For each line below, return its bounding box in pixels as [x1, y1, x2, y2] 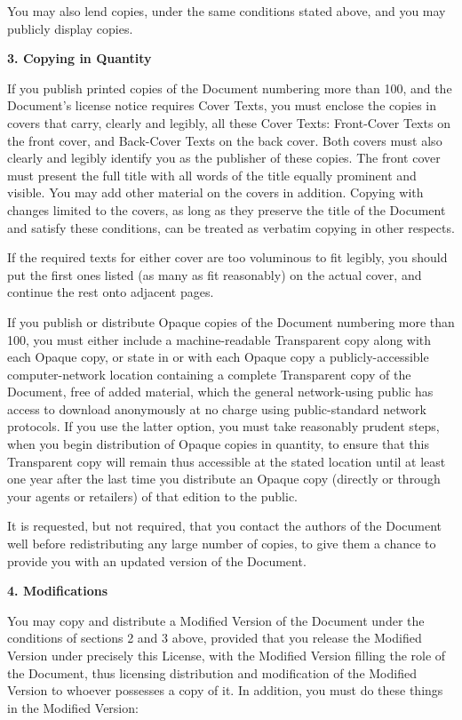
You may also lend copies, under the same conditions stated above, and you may [7, 2, 446, 20]
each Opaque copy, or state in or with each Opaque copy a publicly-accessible [7, 348, 429, 366]
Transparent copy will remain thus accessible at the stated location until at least [7, 452, 446, 470]
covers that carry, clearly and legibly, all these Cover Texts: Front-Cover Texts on [7, 113, 450, 132]
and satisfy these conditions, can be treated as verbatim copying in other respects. [7, 218, 455, 236]
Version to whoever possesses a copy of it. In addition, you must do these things [7, 681, 443, 700]
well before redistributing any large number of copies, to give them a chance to [7, 534, 436, 553]
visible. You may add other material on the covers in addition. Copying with [7, 183, 424, 202]
